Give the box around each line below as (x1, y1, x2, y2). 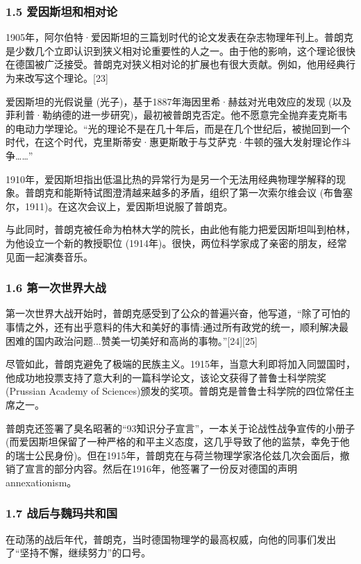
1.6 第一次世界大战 (6, 279, 106, 296)
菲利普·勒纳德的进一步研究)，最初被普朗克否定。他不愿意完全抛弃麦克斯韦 (6, 108, 348, 122)
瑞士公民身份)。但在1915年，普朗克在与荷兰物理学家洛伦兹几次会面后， (15, 447, 340, 462)
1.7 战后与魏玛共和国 (6, 504, 118, 522)
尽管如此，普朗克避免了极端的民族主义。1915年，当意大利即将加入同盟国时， (6, 357, 355, 371)
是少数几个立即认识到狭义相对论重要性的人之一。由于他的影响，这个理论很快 (6, 43, 355, 58)
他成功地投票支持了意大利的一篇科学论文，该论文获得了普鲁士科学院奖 (6, 370, 326, 384)
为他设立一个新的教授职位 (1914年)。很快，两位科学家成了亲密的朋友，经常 (6, 235, 347, 250)
